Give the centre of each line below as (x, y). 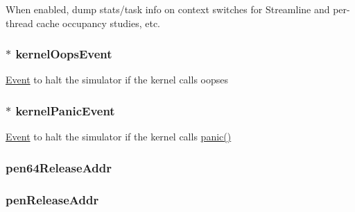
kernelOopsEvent (64, 54)
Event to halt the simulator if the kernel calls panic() (119, 137)
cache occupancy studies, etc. (98, 23)
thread (19, 23)
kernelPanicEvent (65, 110)
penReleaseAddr (52, 199)
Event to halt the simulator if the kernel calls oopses (117, 80)
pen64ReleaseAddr (59, 167)
